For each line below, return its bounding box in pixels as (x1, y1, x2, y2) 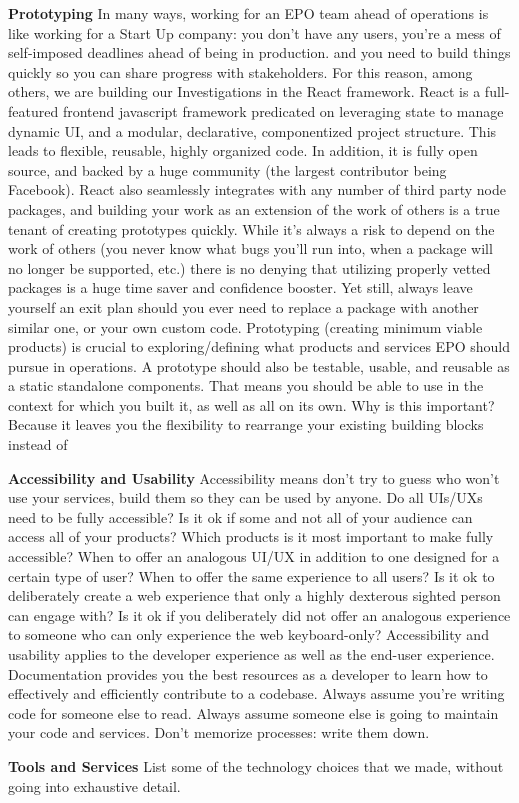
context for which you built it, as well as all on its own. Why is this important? (8, 394, 495, 415)
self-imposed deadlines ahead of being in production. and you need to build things (8, 42, 511, 63)
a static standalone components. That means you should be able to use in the (8, 375, 484, 396)
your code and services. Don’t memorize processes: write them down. (8, 722, 430, 743)
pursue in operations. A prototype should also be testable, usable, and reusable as (8, 355, 510, 376)
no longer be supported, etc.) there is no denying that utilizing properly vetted (8, 257, 491, 278)
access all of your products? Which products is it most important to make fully (8, 526, 494, 547)
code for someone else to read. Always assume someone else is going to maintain (8, 702, 499, 723)
